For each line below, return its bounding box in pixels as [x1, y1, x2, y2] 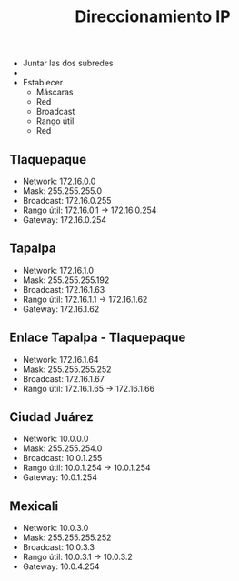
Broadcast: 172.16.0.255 [22, 195, 112, 205]
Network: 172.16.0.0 [22, 175, 96, 186]
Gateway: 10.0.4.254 [22, 561, 100, 572]
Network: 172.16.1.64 [22, 354, 99, 365]
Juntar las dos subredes [22, 57, 114, 69]
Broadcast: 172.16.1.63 [22, 284, 105, 295]
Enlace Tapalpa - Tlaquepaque [9, 330, 186, 346]
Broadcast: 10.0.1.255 [22, 453, 103, 464]
